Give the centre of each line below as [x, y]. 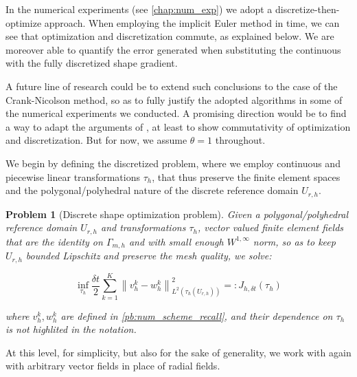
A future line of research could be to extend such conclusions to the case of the [172, 86]
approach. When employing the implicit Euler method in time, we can [192, 22]
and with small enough [176, 241]
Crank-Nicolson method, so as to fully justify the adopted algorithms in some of [174, 99]
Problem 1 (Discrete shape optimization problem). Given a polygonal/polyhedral [177, 214]
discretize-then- [308, 9]
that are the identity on [54, 241]
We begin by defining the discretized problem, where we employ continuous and [173, 163]
